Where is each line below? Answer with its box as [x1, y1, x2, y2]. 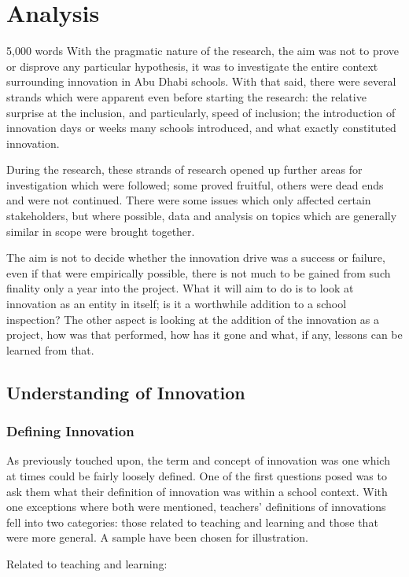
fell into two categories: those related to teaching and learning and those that [6, 513, 378, 530]
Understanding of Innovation [6, 380, 245, 404]
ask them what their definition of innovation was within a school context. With [6, 483, 388, 499]
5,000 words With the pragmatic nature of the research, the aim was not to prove [6, 42, 399, 59]
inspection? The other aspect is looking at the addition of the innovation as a [6, 311, 380, 327]
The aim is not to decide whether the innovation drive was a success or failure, [6, 249, 385, 266]
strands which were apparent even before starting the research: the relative [6, 88, 367, 105]
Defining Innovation [6, 421, 134, 441]
